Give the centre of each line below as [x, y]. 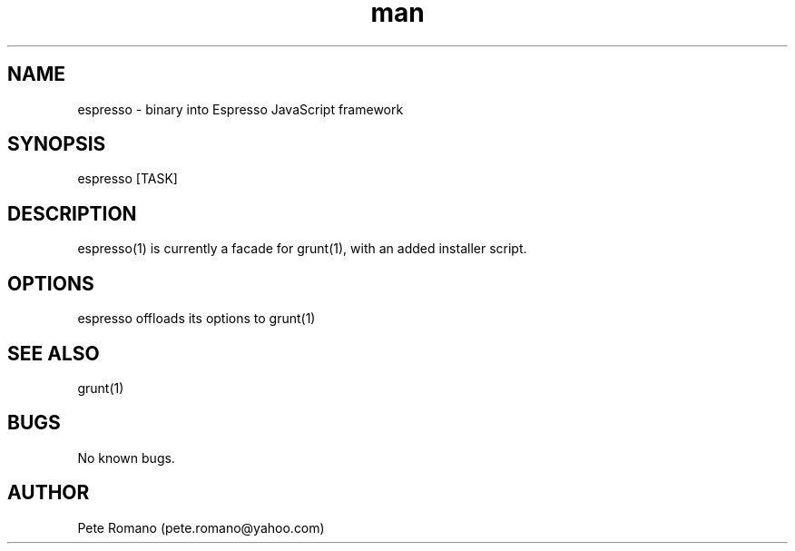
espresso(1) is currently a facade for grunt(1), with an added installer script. [302, 249]
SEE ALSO [54, 353]
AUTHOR [49, 493]
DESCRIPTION [72, 213]
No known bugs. [126, 458]
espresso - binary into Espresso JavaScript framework [240, 109]
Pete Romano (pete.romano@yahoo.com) [201, 527]
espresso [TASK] [128, 179]
